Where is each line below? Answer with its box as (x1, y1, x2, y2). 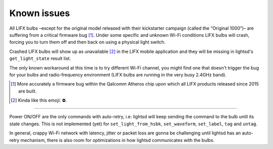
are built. (18, 88, 37, 94)
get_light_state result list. (9, 55, 71, 61)
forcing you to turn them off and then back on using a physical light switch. (9, 39, 166, 45)
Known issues (9, 8, 70, 19)
